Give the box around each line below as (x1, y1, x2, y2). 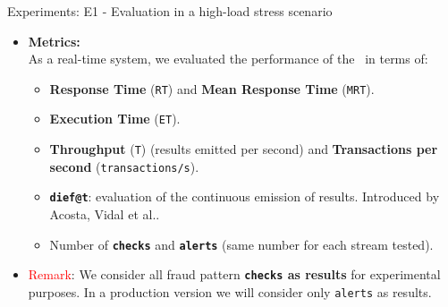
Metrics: (28, 31, 80, 50)
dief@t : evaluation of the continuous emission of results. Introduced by (49, 187, 440, 206)
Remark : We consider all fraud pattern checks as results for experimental (28, 265, 441, 284)
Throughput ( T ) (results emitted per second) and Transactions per (49, 140, 438, 158)
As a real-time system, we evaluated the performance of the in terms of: (28, 49, 428, 68)
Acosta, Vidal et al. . (49, 205, 160, 224)
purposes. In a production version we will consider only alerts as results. (28, 282, 432, 301)
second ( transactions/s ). (49, 157, 199, 175)
